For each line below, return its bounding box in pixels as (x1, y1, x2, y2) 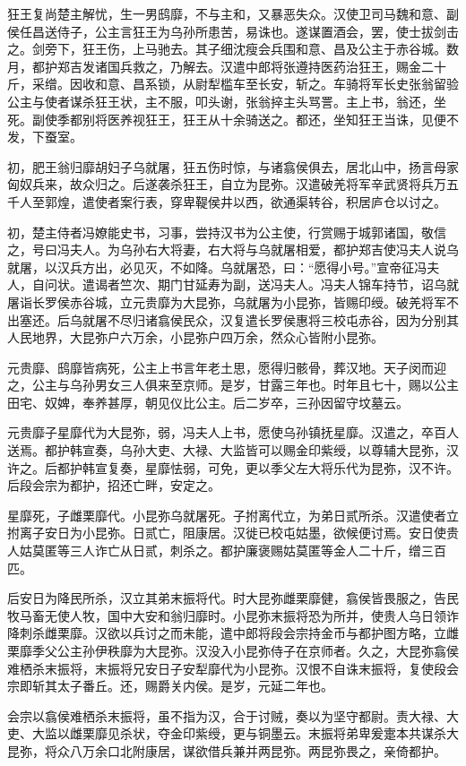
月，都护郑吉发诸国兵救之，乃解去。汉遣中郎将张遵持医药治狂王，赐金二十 (7, 56, 446, 75)
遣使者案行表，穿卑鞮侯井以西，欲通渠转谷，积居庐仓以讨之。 (82, 192, 446, 211)
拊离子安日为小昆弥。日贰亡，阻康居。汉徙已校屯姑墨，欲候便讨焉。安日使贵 (7, 523, 459, 542)
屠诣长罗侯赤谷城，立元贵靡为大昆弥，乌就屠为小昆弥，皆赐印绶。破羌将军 (7, 292, 446, 311)
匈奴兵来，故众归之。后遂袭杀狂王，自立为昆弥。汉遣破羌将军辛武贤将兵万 (7, 175, 446, 194)
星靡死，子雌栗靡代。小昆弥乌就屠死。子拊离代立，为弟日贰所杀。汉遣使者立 (7, 505, 459, 524)
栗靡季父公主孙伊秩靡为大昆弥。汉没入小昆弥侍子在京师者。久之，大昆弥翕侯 (7, 641, 459, 659)
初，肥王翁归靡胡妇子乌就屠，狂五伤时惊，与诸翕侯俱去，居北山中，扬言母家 (7, 157, 459, 176)
